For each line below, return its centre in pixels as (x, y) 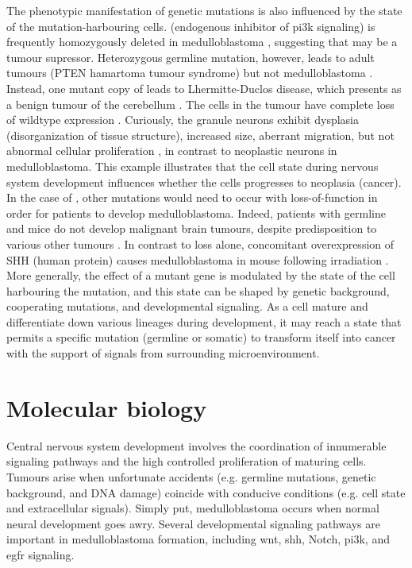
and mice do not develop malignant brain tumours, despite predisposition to (192, 228)
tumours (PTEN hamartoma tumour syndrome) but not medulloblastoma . (190, 73)
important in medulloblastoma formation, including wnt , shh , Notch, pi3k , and (198, 539)
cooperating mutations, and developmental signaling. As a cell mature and (187, 306)
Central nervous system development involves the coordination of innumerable (196, 445)
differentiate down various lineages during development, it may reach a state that (204, 321)
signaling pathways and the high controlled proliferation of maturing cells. (187, 461)
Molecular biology (107, 407)
